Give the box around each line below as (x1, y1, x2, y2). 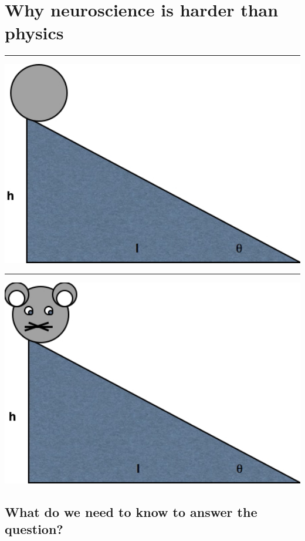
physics (5, 21, 64, 45)
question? (5, 520, 63, 538)
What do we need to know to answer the (5, 502, 257, 520)
